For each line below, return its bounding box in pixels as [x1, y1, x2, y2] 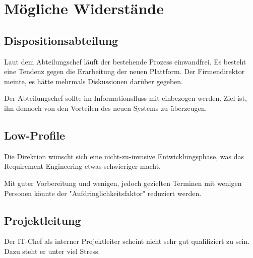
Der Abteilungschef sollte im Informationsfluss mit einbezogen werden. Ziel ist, [4, 93, 247, 103]
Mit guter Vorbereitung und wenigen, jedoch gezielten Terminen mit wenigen [4, 177, 242, 188]
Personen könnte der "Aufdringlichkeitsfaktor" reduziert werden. [4, 187, 202, 198]
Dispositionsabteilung [4, 32, 118, 48]
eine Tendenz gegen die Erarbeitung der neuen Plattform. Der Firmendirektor [4, 66, 245, 77]
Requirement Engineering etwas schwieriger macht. [4, 161, 161, 171]
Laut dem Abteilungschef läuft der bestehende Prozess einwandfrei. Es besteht [4, 56, 246, 67]
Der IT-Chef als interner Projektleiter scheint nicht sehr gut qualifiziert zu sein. [4, 236, 250, 246]
